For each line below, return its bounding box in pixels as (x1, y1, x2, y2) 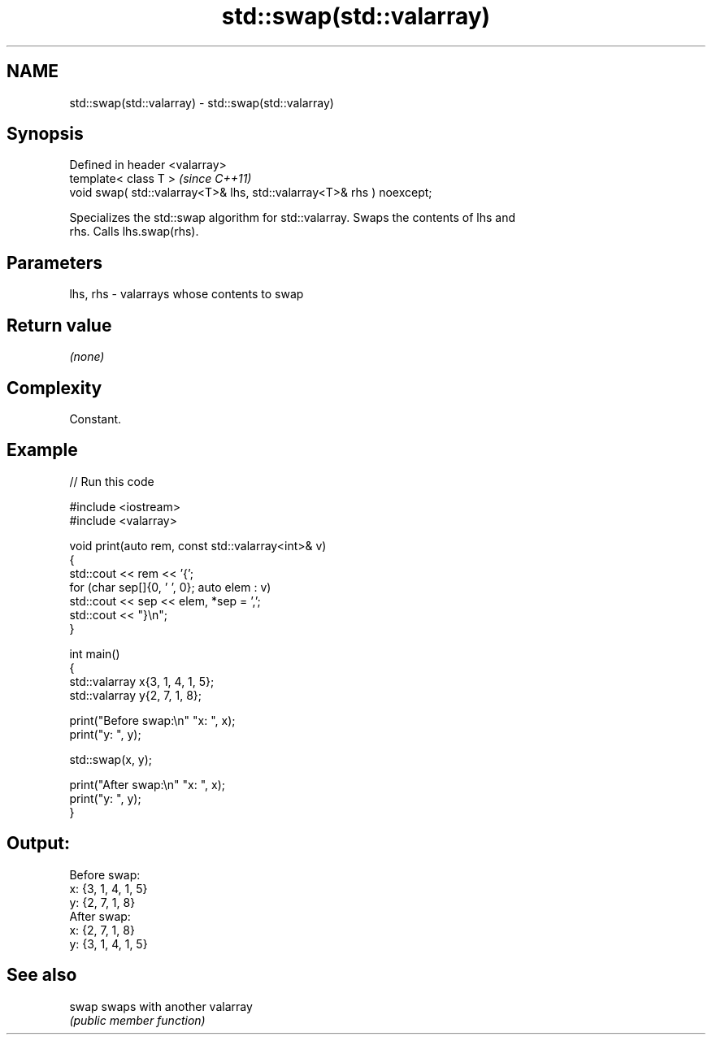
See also (7, 965, 77, 986)
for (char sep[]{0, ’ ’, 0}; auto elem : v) (69, 579, 271, 594)
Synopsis (7, 124, 84, 145)
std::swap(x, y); (69, 752, 153, 766)
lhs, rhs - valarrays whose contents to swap (69, 287, 304, 301)
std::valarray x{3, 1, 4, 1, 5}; (69, 674, 215, 688)
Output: (7, 833, 70, 854)
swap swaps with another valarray (69, 999, 253, 1013)
